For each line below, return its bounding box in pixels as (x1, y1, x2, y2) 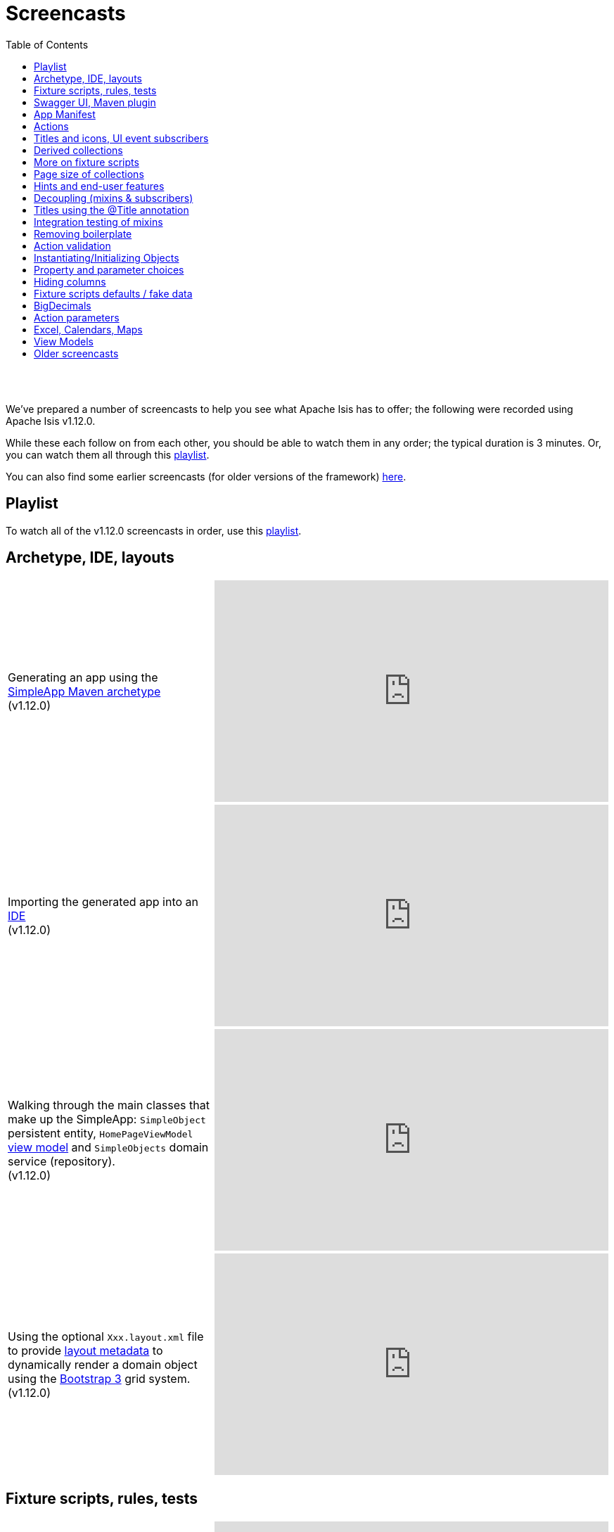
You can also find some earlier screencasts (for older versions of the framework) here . (6, 470, 407, 483)
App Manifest (34, 108, 96, 120)
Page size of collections (34, 167, 144, 180)
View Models (34, 335, 94, 347)
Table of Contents (6, 38, 89, 51)
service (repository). (8, 1154, 115, 1168)
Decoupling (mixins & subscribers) (34, 191, 193, 204)
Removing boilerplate (34, 227, 132, 240)
